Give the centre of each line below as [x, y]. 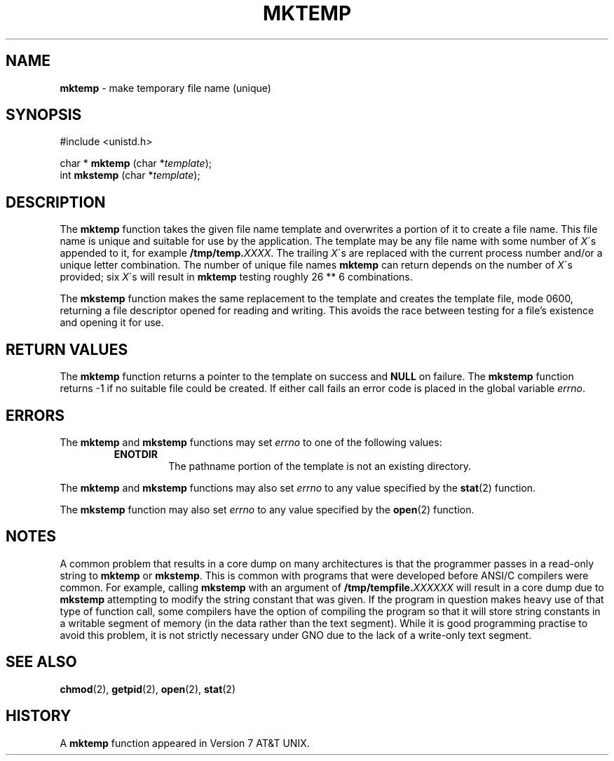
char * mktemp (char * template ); [136, 163]
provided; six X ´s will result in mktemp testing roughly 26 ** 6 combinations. [236, 277]
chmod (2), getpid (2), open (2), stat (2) [148, 689]
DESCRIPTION [56, 202]
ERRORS [35, 415]
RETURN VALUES [67, 349]
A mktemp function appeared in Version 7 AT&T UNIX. [185, 743]
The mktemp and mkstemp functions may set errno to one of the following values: [251, 442]
